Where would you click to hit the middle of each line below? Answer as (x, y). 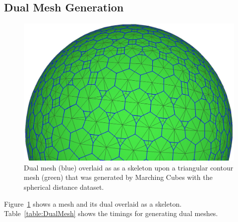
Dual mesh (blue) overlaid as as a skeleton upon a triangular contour (129, 167)
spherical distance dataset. (64, 187)
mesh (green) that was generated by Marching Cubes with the (118, 177)
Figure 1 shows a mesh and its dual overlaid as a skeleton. (93, 203)
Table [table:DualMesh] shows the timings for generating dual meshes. (111, 213)
